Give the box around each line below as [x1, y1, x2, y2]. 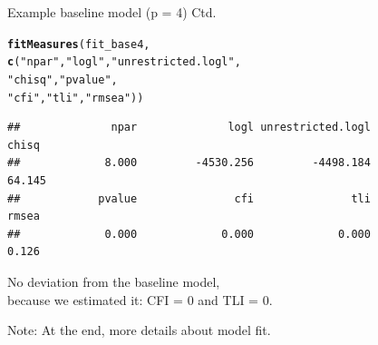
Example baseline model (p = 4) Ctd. [7, 3, 217, 21]
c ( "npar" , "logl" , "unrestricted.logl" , [7, 55, 241, 69]
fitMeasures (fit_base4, [7, 37, 150, 51]
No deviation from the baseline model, [7, 271, 220, 291]
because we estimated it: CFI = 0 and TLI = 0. [7, 290, 273, 309]
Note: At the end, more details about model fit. [7, 320, 271, 340]
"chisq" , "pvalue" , [7, 73, 118, 86]
